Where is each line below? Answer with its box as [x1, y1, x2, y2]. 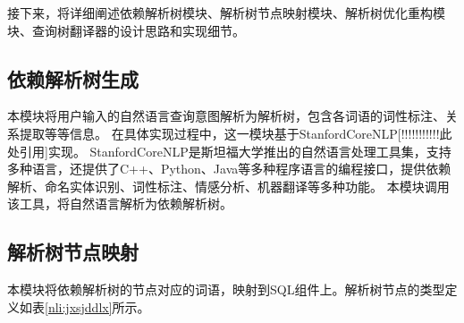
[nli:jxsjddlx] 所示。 [45, 297, 150, 316]
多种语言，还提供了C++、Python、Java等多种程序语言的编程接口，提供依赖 [7, 159, 451, 178]
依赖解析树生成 [7, 64, 139, 92]
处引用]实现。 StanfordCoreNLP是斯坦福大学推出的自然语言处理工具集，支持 [7, 141, 451, 160]
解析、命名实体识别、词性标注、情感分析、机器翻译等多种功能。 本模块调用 [7, 176, 450, 195]
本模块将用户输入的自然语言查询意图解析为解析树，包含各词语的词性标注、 [7, 106, 445, 125]
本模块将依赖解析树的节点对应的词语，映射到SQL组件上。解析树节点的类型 [7, 280, 445, 299]
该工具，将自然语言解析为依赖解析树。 [7, 194, 232, 213]
